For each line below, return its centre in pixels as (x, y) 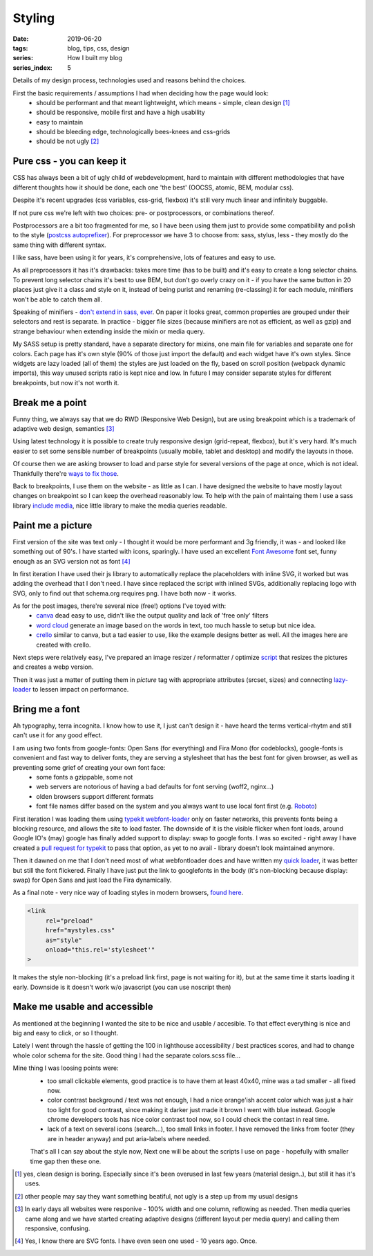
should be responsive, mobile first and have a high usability (121, 112)
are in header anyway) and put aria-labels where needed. (129, 1138)
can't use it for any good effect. (58, 735)
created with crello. (64, 645)
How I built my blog (95, 58)
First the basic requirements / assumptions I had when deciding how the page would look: (141, 93)
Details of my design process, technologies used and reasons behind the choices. (130, 80)
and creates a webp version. (53, 667)
